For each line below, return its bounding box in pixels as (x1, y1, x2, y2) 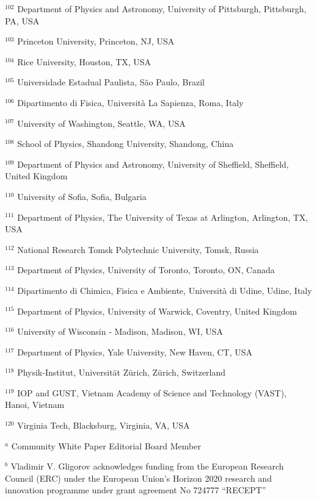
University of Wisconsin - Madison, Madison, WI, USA (17, 325, 223, 338)
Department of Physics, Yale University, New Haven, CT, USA (17, 345, 253, 358)
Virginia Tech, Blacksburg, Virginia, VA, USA (17, 419, 190, 432)
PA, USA (5, 14, 40, 27)
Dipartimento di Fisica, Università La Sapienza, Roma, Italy (17, 96, 244, 109)
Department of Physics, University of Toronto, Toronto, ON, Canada (17, 263, 275, 276)
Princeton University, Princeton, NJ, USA (17, 35, 175, 48)
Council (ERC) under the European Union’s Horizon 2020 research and (5, 471, 272, 484)
